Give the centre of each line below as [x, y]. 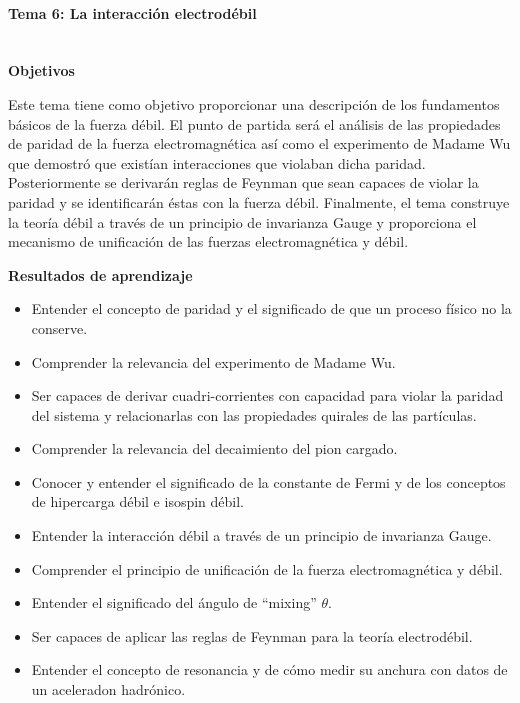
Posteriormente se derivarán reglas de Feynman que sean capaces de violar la [243, 182]
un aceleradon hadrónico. [108, 689]
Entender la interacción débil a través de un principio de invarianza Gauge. [261, 535]
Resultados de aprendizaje [100, 274]
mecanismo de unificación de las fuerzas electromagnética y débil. [208, 241]
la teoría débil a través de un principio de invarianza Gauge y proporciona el [242, 221]
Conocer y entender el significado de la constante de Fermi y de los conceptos [268, 481]
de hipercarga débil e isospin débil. [137, 501]
